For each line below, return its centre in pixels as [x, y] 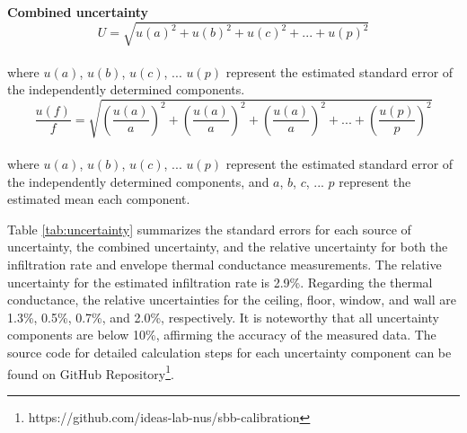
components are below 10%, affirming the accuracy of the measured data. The [222, 335]
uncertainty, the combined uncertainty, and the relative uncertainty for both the [228, 247]
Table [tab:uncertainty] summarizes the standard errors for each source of [209, 229]
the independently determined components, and [138, 181]
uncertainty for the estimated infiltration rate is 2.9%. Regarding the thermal [220, 282]
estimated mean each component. [99, 199]
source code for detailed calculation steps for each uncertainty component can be [229, 352]
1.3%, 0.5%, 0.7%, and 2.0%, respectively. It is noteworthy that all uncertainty [223, 317]
